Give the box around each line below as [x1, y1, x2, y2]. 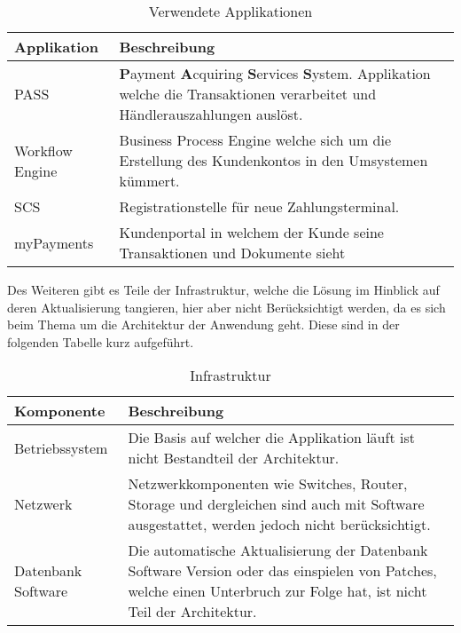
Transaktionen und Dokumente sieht [119, 242, 346, 263]
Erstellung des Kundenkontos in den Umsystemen [119, 150, 428, 170]
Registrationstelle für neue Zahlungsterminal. [119, 196, 400, 217]
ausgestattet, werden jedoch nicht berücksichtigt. [128, 514, 431, 535]
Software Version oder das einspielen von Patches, [128, 560, 437, 582]
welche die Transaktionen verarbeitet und [119, 83, 377, 104]
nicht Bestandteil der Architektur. [128, 447, 340, 469]
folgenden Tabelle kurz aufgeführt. [7, 332, 194, 351]
